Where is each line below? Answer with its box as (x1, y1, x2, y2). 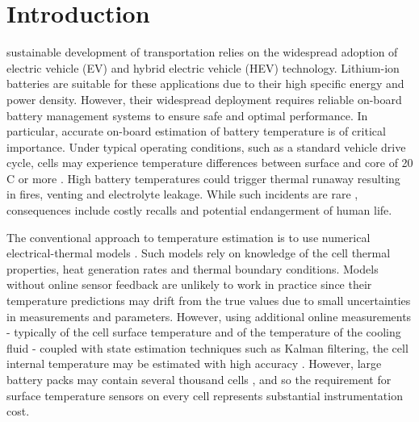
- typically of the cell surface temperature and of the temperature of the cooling (6, 324, 401, 341)
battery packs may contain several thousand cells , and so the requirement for (6, 371, 392, 387)
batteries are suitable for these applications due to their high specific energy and (6, 75, 404, 92)
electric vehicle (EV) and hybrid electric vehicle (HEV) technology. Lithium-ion (6, 59, 400, 76)
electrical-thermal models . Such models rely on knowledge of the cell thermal (6, 244, 391, 261)
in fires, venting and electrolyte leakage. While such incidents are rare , (6, 186, 358, 203)
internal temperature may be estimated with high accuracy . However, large (6, 355, 382, 372)
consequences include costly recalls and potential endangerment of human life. (6, 202, 392, 219)
